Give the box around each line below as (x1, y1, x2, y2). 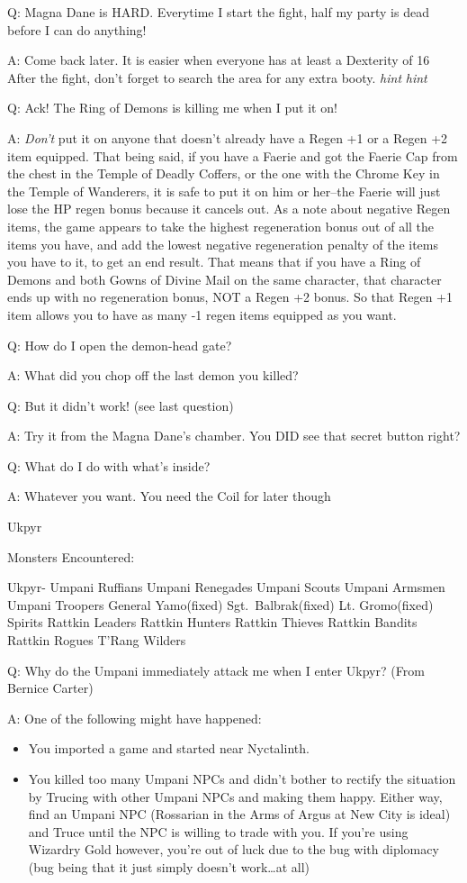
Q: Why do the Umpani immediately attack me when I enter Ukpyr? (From (7, 660, 425, 679)
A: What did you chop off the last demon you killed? (7, 366, 299, 385)
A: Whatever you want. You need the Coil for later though (7, 487, 331, 505)
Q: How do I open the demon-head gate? (7, 335, 232, 354)
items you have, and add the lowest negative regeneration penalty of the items (7, 234, 438, 253)
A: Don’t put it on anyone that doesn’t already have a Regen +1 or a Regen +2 (7, 128, 448, 147)
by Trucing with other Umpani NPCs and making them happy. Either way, (28, 787, 443, 806)
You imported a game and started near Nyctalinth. (28, 739, 310, 758)
